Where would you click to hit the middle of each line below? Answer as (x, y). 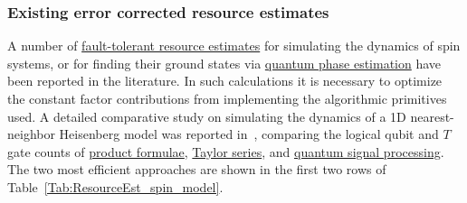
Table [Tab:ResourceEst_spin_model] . (115, 186)
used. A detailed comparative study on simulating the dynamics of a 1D (207, 116)
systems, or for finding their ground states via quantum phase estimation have (224, 63)
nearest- (432, 116)
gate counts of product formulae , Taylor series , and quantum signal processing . (226, 151)
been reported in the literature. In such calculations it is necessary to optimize (225, 81)
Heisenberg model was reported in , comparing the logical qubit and (249, 134)
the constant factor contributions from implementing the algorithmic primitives (227, 98)
